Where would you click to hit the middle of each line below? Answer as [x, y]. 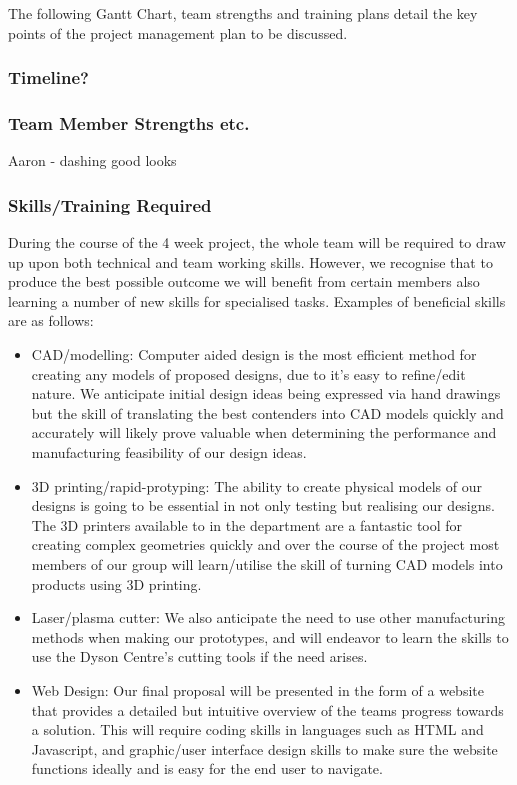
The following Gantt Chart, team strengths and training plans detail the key [243, 13]
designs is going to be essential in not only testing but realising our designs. [263, 505]
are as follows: [51, 320]
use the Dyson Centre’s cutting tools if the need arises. [199, 656]
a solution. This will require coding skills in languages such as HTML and [257, 729]
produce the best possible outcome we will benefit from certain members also [244, 281]
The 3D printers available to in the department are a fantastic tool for [247, 524]
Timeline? [48, 77]
